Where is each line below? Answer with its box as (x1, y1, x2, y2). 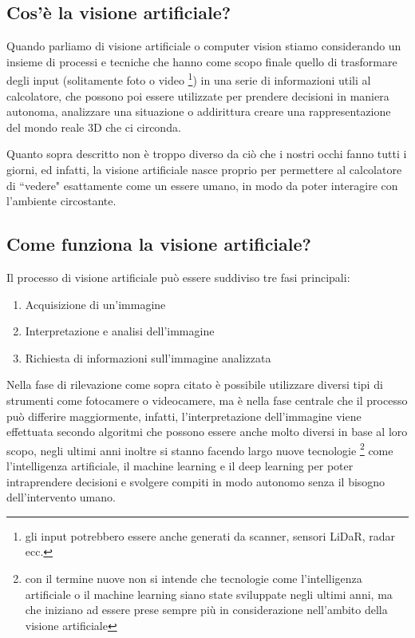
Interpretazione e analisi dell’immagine (25, 323, 215, 339)
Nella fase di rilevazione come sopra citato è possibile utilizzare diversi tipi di (6, 376, 383, 393)
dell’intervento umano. (6, 489, 116, 505)
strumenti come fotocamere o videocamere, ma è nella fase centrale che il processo (6, 391, 408, 408)
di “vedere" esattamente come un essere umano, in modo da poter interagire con (6, 176, 398, 193)
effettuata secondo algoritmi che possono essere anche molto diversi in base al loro (6, 423, 408, 440)
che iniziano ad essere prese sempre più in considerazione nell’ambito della (25, 601, 388, 618)
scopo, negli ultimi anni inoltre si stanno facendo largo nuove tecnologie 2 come (6, 439, 393, 458)
